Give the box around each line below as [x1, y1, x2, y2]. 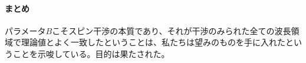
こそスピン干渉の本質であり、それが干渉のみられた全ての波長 [52, 24, 291, 37]
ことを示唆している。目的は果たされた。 [12, 47, 170, 59]
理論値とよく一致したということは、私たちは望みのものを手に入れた [21, 36, 285, 48]
